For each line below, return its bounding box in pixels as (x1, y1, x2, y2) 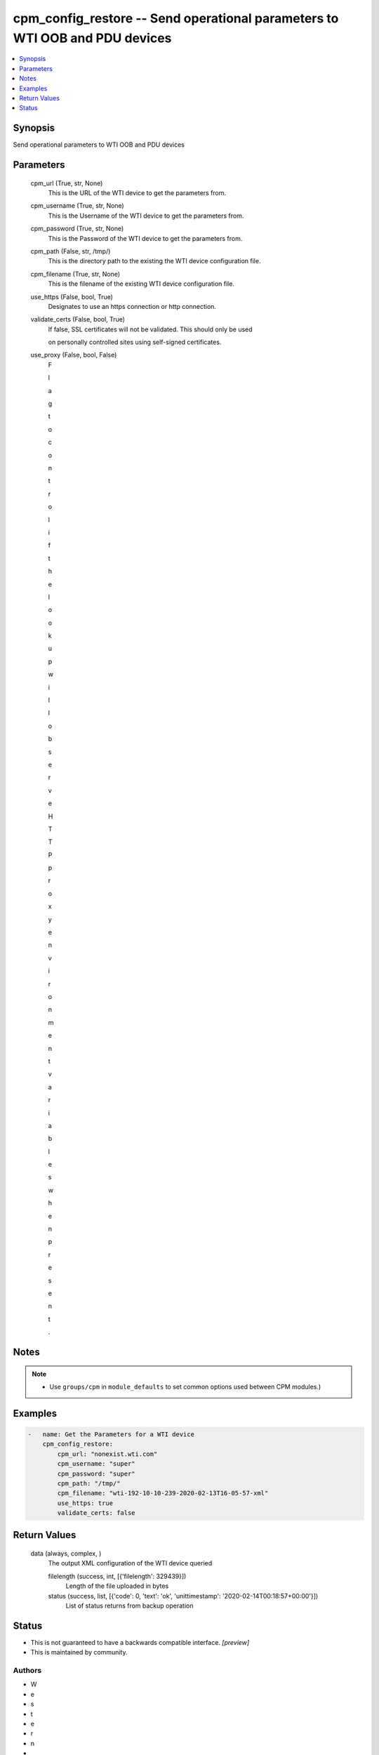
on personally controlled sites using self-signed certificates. (48, 338, 222, 347)
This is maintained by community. (30, 1648, 128, 1657)
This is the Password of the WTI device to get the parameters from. (48, 234, 243, 242)
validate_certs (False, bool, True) (30, 315, 126, 324)
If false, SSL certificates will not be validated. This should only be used (48, 325, 253, 333)
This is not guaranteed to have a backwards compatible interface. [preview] (30, 1638, 250, 1646)
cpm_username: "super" (57, 1460, 136, 1468)
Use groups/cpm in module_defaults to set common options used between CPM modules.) (49, 1382, 321, 1391)
